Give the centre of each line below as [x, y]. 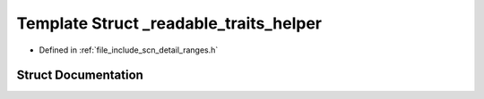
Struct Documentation [80, 75]
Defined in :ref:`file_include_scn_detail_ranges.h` [129, 50]
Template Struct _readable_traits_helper [169, 23]
